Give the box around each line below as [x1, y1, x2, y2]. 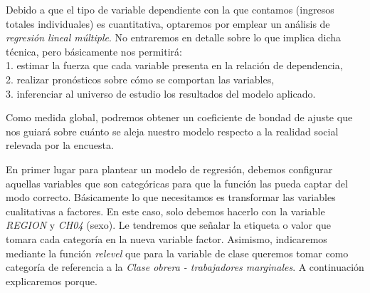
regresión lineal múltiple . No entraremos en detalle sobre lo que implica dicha [6, 30, 342, 45]
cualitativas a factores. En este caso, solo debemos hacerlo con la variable [6, 203, 325, 218]
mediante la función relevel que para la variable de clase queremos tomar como [6, 245, 349, 260]
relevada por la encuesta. [6, 138, 114, 153]
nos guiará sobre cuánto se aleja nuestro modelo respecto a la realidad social [6, 123, 339, 138]
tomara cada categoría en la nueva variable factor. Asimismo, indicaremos [6, 231, 327, 246]
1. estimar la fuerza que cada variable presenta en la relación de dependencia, [6, 58, 343, 73]
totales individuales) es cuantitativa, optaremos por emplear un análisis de [6, 16, 330, 31]
